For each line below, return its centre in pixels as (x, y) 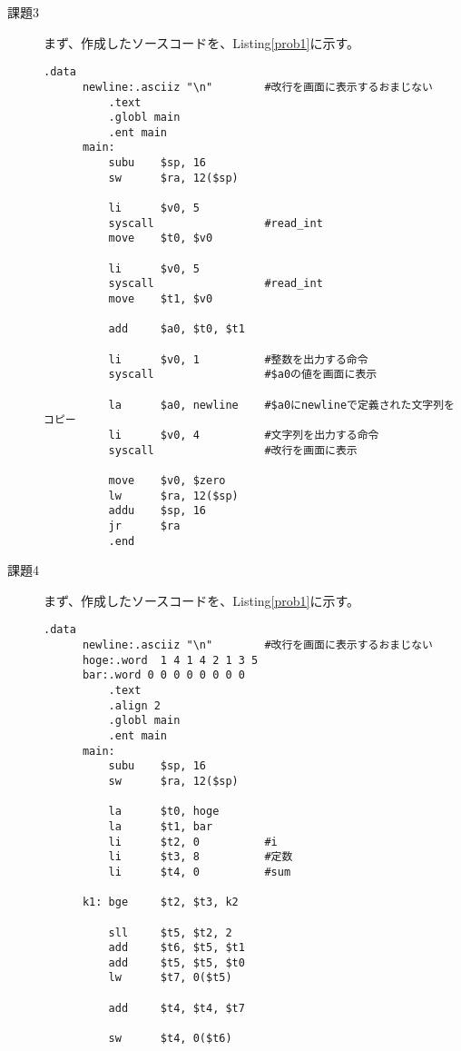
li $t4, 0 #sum (200, 872)
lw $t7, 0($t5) (170, 978)
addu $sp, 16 (157, 511)
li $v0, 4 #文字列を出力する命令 (244, 435)
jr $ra (144, 525)
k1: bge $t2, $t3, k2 (160, 902)
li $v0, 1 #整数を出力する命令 (238, 359)
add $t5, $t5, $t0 (177, 962)
